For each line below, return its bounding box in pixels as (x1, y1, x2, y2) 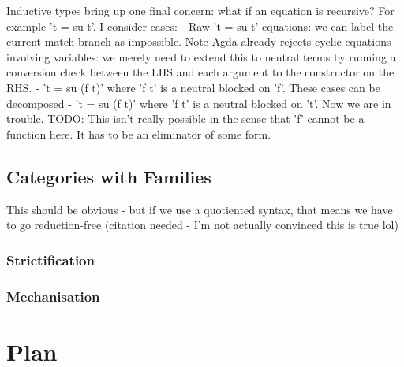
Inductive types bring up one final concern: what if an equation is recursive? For (6, 2, 395, 18)
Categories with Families (6, 164, 211, 188)
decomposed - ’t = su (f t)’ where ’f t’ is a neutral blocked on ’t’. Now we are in (6, 95, 391, 111)
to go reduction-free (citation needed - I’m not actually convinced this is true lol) (6, 217, 398, 233)
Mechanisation (6, 286, 100, 306)
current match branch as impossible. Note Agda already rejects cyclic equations (6, 33, 391, 50)
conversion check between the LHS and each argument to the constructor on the (6, 64, 395, 80)
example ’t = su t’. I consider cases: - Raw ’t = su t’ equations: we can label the (6, 17, 394, 34)
